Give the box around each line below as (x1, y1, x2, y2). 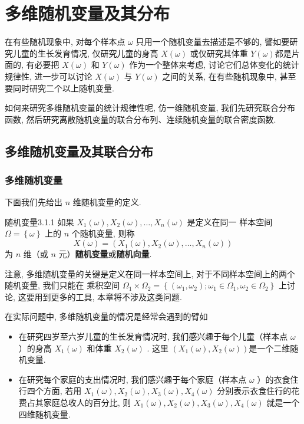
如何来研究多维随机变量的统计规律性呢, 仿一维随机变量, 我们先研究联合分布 (5, 101, 296, 114)
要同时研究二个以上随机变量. (5, 81, 114, 94)
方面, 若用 (43, 384, 82, 397)
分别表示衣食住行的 (217, 384, 292, 397)
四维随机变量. (18, 407, 71, 420)
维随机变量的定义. (72, 196, 141, 208)
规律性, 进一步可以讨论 (5, 70, 92, 82)
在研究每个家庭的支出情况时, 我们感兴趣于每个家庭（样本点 (18, 373, 247, 385)
